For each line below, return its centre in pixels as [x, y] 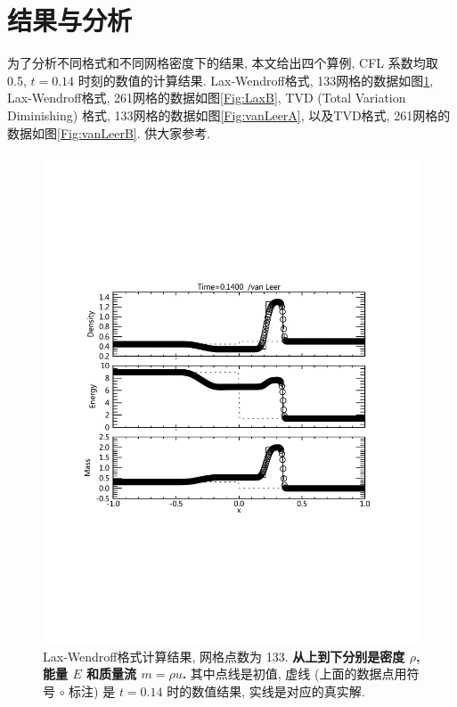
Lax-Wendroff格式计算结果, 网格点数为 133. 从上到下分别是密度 [224, 656]
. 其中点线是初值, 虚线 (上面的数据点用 [294, 674]
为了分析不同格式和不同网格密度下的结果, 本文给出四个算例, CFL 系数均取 [223, 63]
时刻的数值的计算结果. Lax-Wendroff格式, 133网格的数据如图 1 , [256, 80]
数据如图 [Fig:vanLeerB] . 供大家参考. [109, 132]
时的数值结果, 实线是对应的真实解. [266, 691]
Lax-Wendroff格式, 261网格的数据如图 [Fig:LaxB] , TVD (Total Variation [207, 98]
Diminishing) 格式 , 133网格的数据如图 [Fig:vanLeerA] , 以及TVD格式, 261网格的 [229, 115]
